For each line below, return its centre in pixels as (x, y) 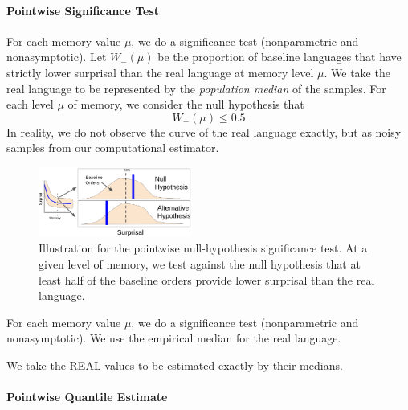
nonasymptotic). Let (57, 57)
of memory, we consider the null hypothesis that (186, 104)
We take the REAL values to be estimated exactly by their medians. (175, 365)
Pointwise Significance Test (83, 10)
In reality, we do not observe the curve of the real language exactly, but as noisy (204, 131)
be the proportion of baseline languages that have (279, 57)
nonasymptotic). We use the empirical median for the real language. (174, 338)
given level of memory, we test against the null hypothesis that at (200, 263)
